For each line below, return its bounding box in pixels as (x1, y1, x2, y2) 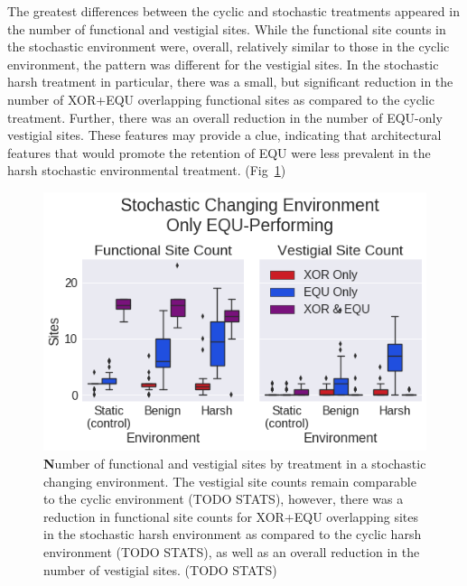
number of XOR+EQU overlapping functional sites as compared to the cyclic (7, 89, 434, 108)
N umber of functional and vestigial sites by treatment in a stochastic (43, 454, 426, 473)
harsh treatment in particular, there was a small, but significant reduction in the (7, 72, 453, 91)
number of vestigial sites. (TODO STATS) (43, 560, 277, 579)
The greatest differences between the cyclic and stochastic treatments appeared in (7, 2, 460, 20)
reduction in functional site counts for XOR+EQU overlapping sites (43, 507, 419, 526)
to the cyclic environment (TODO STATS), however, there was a (43, 489, 404, 508)
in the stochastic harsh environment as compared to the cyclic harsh (43, 525, 422, 544)
